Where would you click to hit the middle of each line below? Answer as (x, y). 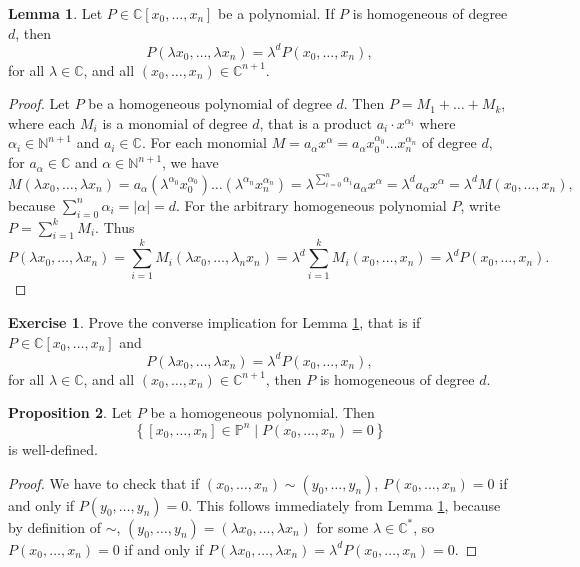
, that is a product (316, 122)
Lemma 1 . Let (55, 13)
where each (42, 122)
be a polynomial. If (276, 13)
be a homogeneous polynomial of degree (210, 103)
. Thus (115, 226)
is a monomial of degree (175, 122)
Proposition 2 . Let (70, 412)
